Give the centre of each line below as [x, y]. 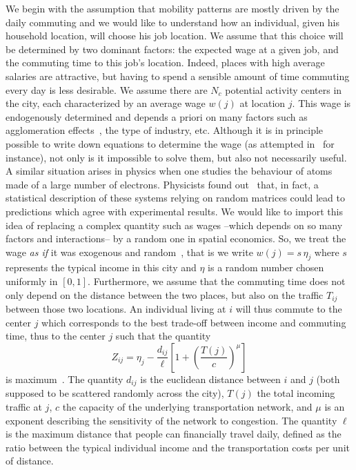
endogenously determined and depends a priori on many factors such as [157, 116]
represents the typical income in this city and [101, 267]
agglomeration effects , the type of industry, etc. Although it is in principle [165, 130]
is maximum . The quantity [65, 379]
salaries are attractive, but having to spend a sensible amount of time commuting [178, 76]
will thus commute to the [289, 309]
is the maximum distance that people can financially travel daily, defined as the [174, 434]
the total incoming [296, 393]
